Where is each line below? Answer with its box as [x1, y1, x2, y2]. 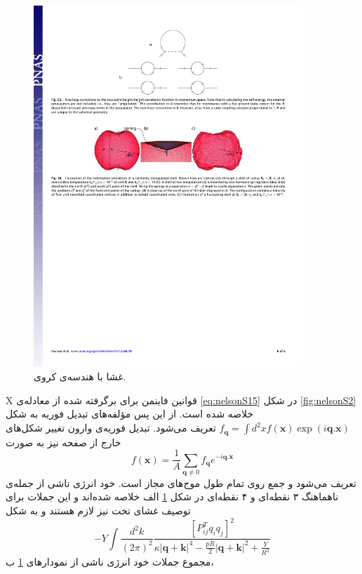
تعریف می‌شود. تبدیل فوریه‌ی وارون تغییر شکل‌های [6, 420, 216, 435]
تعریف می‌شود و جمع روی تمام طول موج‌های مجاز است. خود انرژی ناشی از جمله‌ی [6, 475, 356, 490]
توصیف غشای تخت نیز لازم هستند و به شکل [6, 503, 191, 518]
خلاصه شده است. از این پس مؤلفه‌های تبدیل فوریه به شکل [6, 406, 254, 421]
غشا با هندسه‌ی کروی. [34, 369, 126, 384]
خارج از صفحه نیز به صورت [6, 434, 121, 449]
